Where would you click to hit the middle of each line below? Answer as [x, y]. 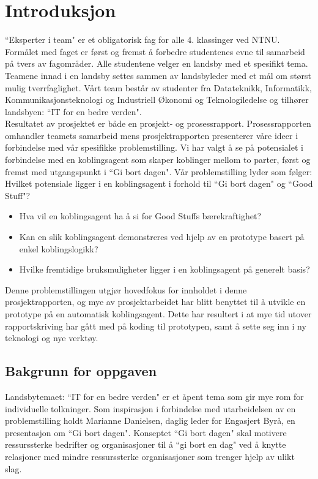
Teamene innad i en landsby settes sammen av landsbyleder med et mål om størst [158, 75]
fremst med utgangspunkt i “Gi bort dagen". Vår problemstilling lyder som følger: [159, 171]
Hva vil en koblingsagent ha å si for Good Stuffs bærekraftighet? [140, 216]
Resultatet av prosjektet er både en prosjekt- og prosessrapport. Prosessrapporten [158, 123]
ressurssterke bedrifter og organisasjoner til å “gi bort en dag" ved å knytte [146, 444]
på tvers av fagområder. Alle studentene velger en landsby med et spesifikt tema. [157, 63]
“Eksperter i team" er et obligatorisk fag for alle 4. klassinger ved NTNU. [142, 40]
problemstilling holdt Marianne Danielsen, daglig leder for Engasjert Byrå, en [150, 421]
